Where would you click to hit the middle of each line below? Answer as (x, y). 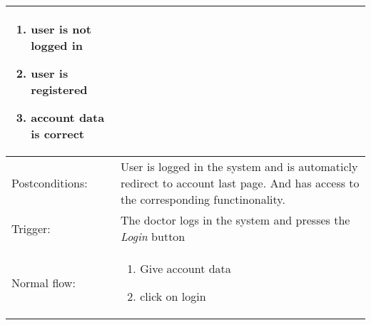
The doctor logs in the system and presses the (235, 220)
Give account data (185, 268)
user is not (61, 29)
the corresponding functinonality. (203, 199)
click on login (173, 296)
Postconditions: (50, 183)
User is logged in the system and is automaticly (239, 166)
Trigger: (31, 228)
